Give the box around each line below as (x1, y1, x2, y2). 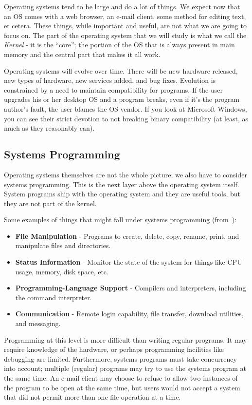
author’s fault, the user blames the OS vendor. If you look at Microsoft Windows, (4, 103, 247, 114)
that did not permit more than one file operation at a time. (4, 392, 181, 402)
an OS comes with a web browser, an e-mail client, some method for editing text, (4, 11, 246, 21)
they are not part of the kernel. (4, 198, 97, 208)
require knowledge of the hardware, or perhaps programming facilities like (4, 344, 224, 354)
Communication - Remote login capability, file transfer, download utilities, (15, 309, 244, 319)
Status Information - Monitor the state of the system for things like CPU (15, 257, 242, 267)
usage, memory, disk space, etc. (15, 266, 108, 276)
